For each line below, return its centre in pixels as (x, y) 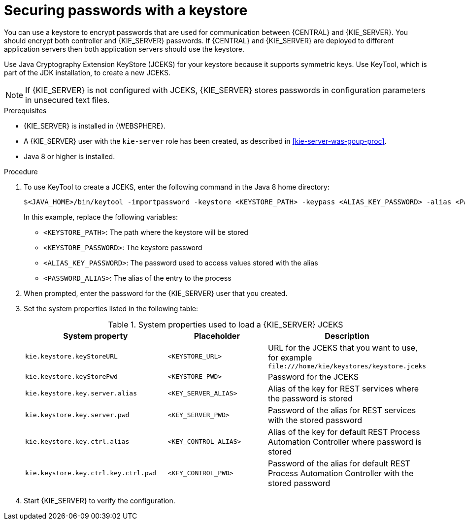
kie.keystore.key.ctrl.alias (77, 442)
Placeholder (217, 336)
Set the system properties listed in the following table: (111, 308)
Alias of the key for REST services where (344, 388)
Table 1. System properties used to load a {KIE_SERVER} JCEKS (226, 324)
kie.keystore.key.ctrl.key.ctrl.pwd (91, 473)
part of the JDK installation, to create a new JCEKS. (87, 72)
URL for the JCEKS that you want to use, (343, 347)
